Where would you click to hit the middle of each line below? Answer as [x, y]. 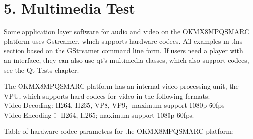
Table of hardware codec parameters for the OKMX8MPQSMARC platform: [119, 131]
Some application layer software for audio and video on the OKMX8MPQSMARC [127, 31]
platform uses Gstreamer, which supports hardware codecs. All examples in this [123, 41]
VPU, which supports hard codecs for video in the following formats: [107, 95]
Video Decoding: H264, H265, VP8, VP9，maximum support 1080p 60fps [114, 105]
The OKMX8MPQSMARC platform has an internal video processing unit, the [121, 86]
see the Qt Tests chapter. [42, 69]
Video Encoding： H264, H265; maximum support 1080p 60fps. [99, 114]
